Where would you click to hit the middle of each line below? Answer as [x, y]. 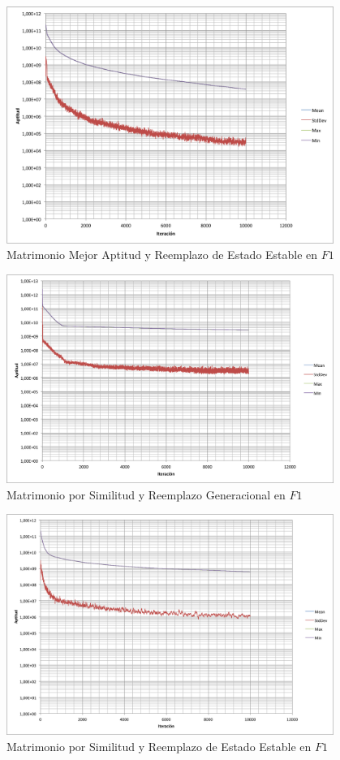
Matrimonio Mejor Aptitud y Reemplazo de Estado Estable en [162, 255]
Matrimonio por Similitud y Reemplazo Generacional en [146, 494]
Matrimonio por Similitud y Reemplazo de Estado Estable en [159, 746]
